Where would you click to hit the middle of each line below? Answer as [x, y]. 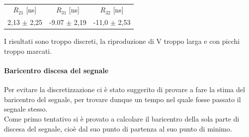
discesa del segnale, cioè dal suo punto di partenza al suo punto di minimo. [118, 128]
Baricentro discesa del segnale [56, 70]
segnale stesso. [26, 109]
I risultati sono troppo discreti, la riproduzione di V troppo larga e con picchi [122, 41]
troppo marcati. [28, 51]
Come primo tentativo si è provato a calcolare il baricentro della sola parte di [122, 118]
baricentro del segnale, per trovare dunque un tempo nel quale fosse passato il [123, 99]
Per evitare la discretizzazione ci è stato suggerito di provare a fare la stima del [124, 89]
